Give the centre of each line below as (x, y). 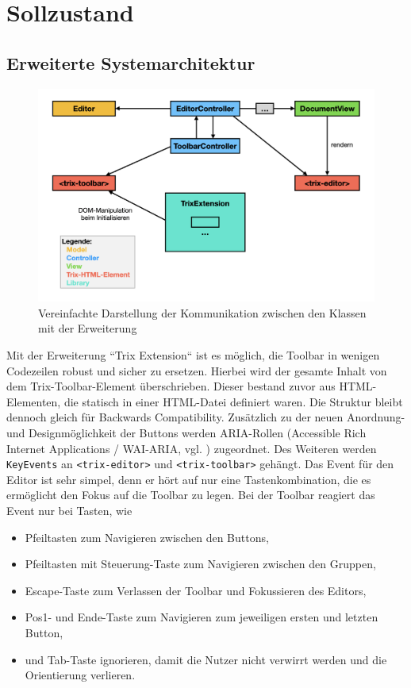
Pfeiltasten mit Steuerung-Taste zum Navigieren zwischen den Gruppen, (200, 564)
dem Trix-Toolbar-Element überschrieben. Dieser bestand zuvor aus (171, 386)
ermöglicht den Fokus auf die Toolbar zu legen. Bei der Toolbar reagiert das (191, 495)
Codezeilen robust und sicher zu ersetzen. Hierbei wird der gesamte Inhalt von (197, 370)
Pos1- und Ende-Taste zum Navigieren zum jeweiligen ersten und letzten (202, 617)
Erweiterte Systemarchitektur (131, 62)
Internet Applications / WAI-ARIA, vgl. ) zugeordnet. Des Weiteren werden (192, 448)
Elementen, (34, 401)
